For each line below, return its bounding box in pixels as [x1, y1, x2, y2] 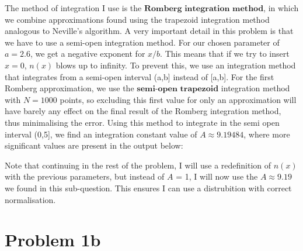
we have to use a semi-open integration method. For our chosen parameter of [5, 36, 280, 48]
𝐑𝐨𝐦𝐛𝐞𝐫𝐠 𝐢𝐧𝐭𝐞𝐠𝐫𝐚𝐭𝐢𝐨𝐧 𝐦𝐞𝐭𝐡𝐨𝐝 [144, 5, 264, 13]
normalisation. [5, 193, 56, 205]
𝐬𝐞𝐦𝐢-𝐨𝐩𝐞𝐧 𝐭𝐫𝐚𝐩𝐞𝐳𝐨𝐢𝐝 [137, 85, 219, 94]
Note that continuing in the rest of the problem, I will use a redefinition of [5, 159, 271, 171]
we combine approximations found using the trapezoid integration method [5, 13, 270, 25]
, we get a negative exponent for [30, 47, 145, 60]
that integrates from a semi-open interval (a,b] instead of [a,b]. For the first [5, 70, 274, 82]
